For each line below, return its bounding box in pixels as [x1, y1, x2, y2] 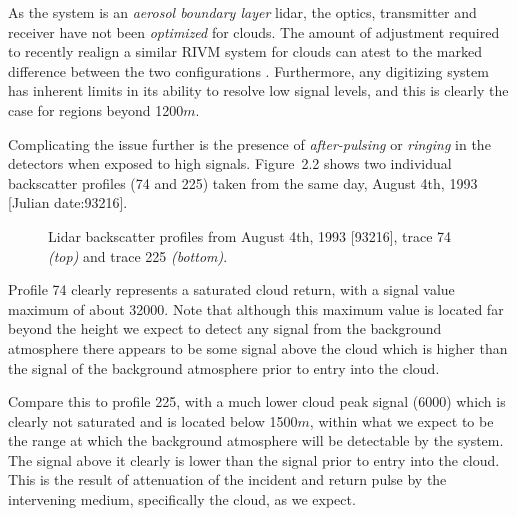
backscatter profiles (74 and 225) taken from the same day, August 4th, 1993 [8, 172, 478, 193]
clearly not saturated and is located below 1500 [8, 410, 298, 431]
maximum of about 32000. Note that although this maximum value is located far [8, 298, 504, 319]
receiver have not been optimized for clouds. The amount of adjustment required [8, 21, 500, 42]
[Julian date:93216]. [8, 192, 128, 213]
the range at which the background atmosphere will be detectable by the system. [8, 430, 504, 451]
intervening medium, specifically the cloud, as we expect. [8, 489, 356, 510]
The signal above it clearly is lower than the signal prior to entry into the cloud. [8, 449, 500, 470]
